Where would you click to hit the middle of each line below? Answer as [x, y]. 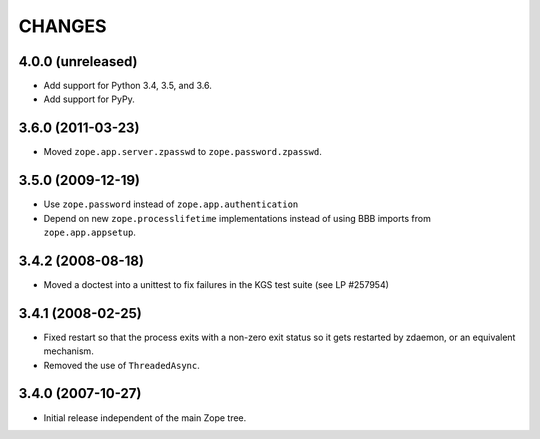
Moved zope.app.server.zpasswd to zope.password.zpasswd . [182, 152]
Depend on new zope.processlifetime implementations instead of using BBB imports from [237, 218]
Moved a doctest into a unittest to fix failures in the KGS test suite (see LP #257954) [216, 284]
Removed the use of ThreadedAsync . [121, 365]
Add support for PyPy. [89, 99]
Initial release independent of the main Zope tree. [145, 417]
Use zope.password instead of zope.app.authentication [171, 204]
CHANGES [62, 26]
